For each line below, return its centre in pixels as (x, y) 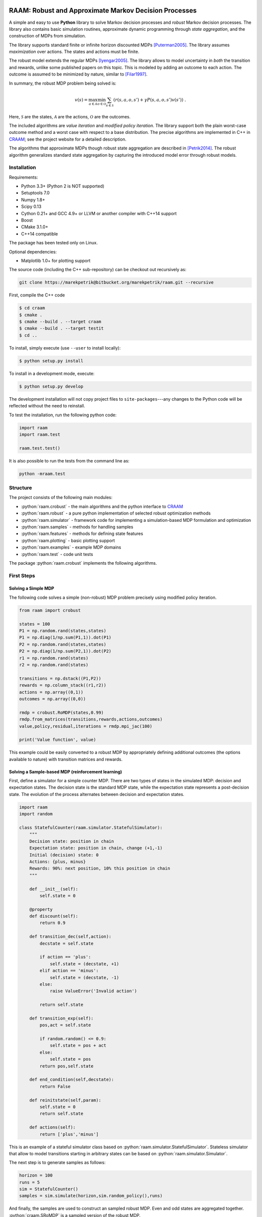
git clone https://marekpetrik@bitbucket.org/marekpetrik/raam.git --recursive (116, 283)
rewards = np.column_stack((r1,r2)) (63, 685)
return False (55, 1086)
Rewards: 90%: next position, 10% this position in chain (100, 868)
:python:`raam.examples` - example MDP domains (71, 547)
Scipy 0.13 (31, 206)
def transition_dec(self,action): (70, 937)
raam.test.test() (40, 448)
